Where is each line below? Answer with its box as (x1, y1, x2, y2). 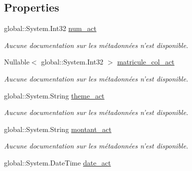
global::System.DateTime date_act (4, 157, 111, 167)
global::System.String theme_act (4, 90, 104, 100)
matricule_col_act (117, 56, 174, 67)
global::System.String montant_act (4, 123, 111, 134)
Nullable (4, 56, 29, 67)
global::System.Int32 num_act (4, 23, 96, 33)
